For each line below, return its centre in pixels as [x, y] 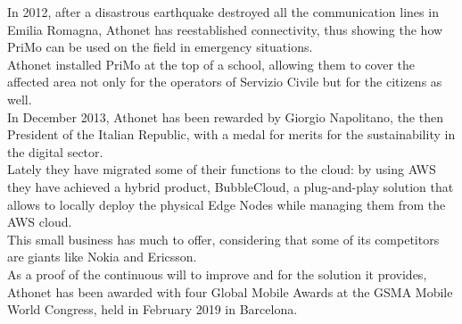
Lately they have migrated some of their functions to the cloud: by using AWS [222, 169]
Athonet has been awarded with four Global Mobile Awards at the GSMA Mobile [230, 291]
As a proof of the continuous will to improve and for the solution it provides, [217, 274]
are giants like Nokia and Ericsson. [102, 257]
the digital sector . [55, 151]
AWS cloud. [40, 222]
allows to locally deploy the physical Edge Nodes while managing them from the [227, 204]
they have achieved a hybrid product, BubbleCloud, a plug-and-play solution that [231, 186]
